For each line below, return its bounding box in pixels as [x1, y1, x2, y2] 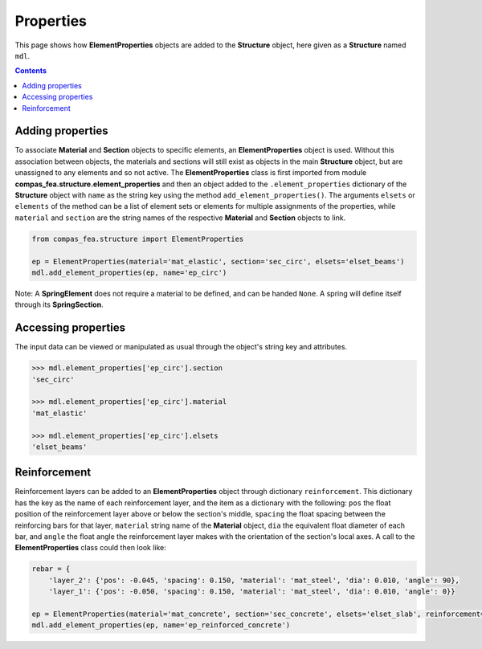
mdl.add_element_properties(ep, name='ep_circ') [31, 267, 227, 277]
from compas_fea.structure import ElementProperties [31, 234, 244, 243]
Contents [14, 66, 47, 76]
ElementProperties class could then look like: [14, 543, 166, 553]
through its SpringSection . [14, 300, 104, 309]
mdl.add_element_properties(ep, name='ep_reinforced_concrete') [31, 621, 291, 630]
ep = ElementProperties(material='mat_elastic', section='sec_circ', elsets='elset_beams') [31, 257, 405, 266]
